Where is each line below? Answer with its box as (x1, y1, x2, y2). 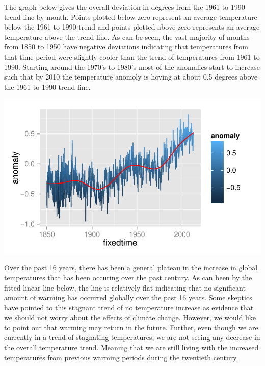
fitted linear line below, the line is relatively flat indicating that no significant (4, 282, 246, 293)
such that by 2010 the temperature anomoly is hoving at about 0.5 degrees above (4, 71, 258, 82)
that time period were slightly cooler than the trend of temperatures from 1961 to (4, 51, 260, 62)
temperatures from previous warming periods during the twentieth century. (4, 352, 238, 362)
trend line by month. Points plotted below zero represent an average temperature (4, 11, 257, 22)
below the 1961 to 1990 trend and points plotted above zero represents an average (4, 21, 260, 32)
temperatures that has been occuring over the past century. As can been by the (4, 272, 252, 282)
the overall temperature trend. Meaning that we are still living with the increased (4, 342, 259, 353)
